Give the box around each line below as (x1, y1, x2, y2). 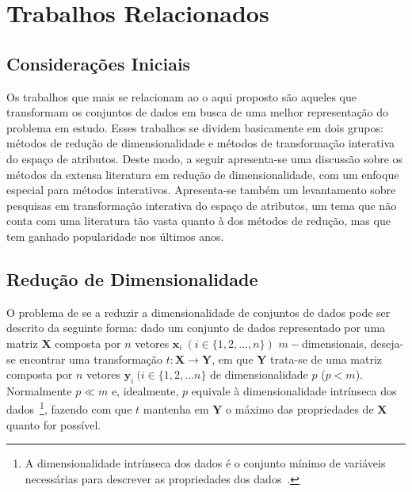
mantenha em (143, 401, 209, 418)
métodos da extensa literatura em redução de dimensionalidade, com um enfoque (6, 166, 399, 182)
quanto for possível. (6, 416, 101, 433)
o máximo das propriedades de (226, 401, 374, 418)
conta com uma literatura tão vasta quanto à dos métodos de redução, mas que (6, 212, 391, 229)
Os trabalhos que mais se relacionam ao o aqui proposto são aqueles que (6, 88, 357, 105)
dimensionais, (301, 334, 367, 351)
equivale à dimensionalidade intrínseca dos (191, 382, 397, 399)
